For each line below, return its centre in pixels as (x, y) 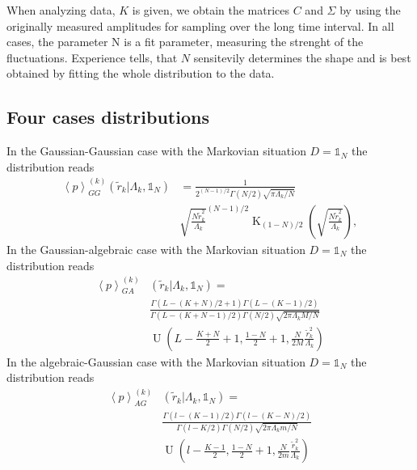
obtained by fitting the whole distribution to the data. (141, 73)
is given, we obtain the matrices (211, 10)
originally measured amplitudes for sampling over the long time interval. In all (200, 25)
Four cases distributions (108, 117)
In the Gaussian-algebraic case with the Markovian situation (156, 249)
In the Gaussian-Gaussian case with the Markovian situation (156, 151)
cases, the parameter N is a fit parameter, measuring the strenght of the (185, 42)
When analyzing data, (61, 10)
